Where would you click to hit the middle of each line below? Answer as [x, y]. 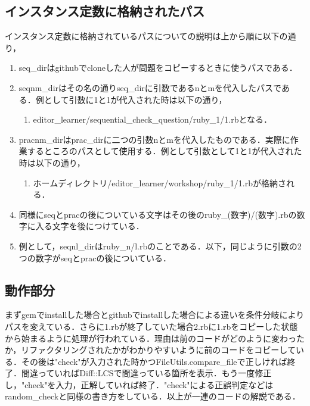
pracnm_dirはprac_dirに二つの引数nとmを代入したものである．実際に [154, 139]
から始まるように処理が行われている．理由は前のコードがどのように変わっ [151, 338]
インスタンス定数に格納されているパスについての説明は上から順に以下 [142, 36]
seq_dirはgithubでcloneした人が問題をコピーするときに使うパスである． [158, 68]
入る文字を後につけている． [90, 226]
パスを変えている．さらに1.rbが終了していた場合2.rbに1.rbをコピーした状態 [151, 326]
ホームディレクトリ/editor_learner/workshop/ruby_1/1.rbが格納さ [160, 182]
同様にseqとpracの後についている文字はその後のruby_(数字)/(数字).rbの [158, 214]
